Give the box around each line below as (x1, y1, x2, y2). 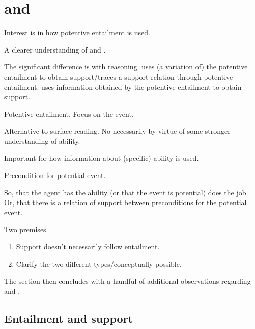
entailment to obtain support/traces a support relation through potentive (4, 71, 233, 82)
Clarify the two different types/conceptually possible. (16, 258, 182, 269)
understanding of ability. (4, 135, 80, 146)
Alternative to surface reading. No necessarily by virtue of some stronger (4, 125, 231, 136)
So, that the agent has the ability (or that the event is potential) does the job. (4, 187, 248, 197)
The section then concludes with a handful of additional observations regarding (4, 275, 251, 286)
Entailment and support (4, 310, 133, 326)
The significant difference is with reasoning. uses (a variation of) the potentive (4, 61, 248, 72)
